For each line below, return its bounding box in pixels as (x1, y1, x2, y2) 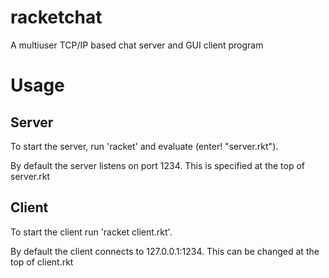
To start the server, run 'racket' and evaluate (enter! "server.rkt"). (10, 140, 279, 152)
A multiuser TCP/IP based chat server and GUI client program (10, 39, 264, 51)
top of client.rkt (10, 256, 74, 268)
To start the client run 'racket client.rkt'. (10, 226, 173, 238)
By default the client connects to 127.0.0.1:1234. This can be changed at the (10, 245, 320, 257)
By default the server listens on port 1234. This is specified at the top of (10, 159, 306, 171)
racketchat (10, 6, 103, 29)
